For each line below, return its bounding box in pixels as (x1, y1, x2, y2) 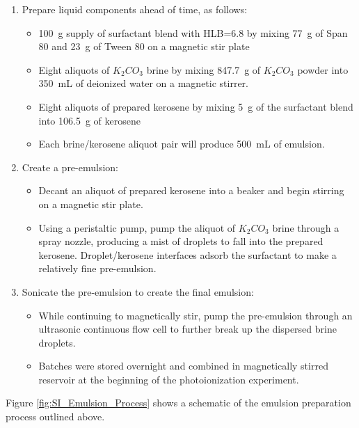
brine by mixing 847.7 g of (146, 62, 261, 77)
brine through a (272, 220, 340, 235)
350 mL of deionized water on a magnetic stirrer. (38, 76, 248, 90)
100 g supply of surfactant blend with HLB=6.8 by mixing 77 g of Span (38, 25, 348, 40)
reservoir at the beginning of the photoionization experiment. (38, 372, 299, 386)
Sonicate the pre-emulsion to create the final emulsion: (22, 284, 254, 299)
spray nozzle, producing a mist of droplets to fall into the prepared (38, 234, 324, 248)
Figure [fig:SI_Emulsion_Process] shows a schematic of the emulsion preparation (6, 395, 351, 410)
